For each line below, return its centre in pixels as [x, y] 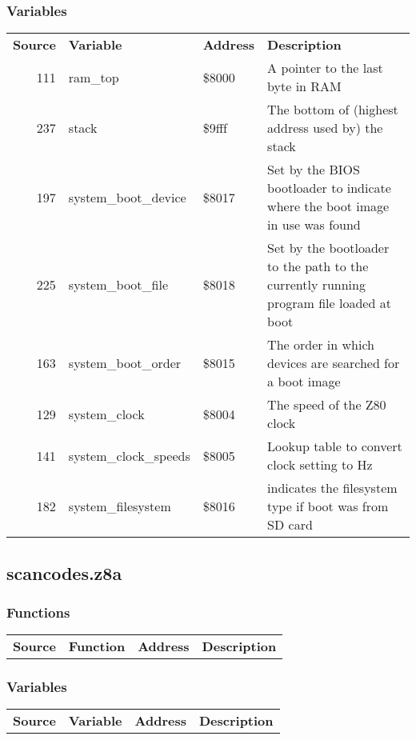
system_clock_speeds [129, 455]
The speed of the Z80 [327, 405]
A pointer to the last [325, 68]
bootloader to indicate [329, 188]
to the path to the [318, 266]
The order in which [321, 345]
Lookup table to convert [335, 446]
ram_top [94, 77]
